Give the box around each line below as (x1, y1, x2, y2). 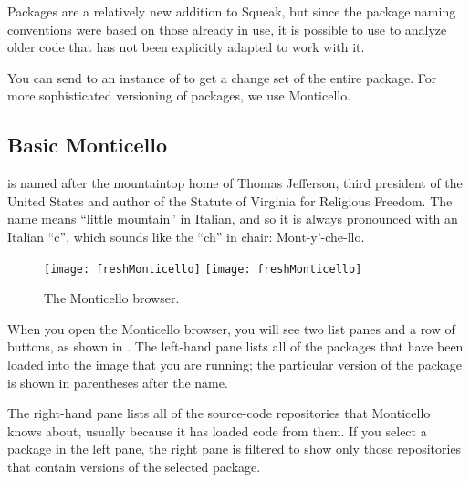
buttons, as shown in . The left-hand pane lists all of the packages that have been (7, 337, 464, 356)
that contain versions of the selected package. (7, 456, 261, 476)
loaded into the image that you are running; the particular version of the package (7, 354, 463, 373)
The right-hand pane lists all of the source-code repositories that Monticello (7, 403, 431, 423)
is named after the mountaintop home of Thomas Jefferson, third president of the (7, 173, 463, 193)
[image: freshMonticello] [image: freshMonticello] (44, 262, 362, 276)
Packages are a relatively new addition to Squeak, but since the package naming (7, 2, 456, 20)
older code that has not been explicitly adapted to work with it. (7, 37, 365, 57)
